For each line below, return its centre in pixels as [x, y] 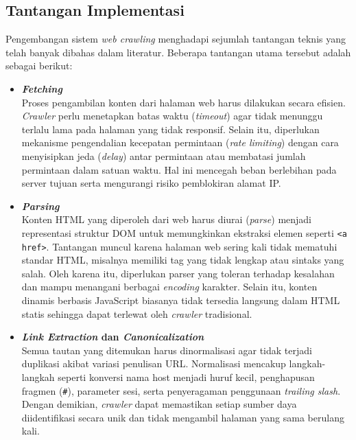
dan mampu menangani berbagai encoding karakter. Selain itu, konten [169, 287]
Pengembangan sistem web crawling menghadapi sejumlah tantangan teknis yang [176, 39]
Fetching [42, 88]
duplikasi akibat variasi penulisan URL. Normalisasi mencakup [154, 363]
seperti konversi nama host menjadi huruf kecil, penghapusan [186, 377]
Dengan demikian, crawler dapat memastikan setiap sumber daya [159, 404]
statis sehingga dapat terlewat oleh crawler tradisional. [137, 313]
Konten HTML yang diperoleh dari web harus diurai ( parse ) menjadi [167, 219]
